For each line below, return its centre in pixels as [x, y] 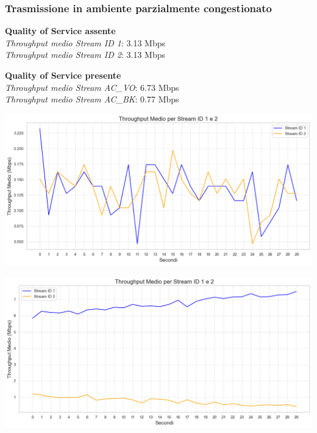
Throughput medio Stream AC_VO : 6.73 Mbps [92, 87]
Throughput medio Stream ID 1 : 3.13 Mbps [85, 42]
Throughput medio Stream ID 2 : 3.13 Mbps [85, 55]
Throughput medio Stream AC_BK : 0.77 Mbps [92, 99]
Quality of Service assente [60, 31]
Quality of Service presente [63, 75]
